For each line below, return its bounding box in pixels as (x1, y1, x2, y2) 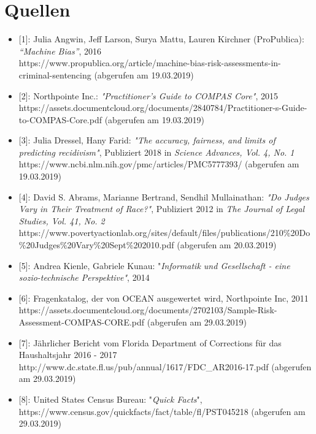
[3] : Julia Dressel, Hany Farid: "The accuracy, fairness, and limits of (18, 134, 276, 147)
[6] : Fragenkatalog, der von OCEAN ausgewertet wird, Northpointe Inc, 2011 (18, 291, 309, 304)
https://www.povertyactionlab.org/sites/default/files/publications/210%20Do (18, 226, 310, 239)
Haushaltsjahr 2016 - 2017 (18, 348, 117, 361)
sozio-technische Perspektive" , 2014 (18, 271, 150, 284)
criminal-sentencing (18, 68, 91, 81)
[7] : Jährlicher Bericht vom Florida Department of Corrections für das (18, 336, 282, 349)
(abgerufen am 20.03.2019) (177, 238, 277, 251)
